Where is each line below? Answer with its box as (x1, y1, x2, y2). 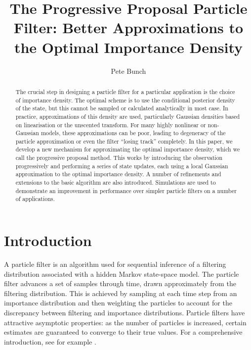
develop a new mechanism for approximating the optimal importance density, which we (15, 145, 240, 153)
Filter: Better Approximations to (13, 17, 244, 38)
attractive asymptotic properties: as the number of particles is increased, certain (4, 317, 247, 327)
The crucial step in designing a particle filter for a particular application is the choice (15, 87, 235, 96)
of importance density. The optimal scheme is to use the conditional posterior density (15, 96, 235, 104)
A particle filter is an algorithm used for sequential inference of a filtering (4, 259, 226, 269)
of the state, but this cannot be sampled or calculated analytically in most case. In (15, 104, 228, 112)
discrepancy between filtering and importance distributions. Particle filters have (4, 307, 245, 317)
